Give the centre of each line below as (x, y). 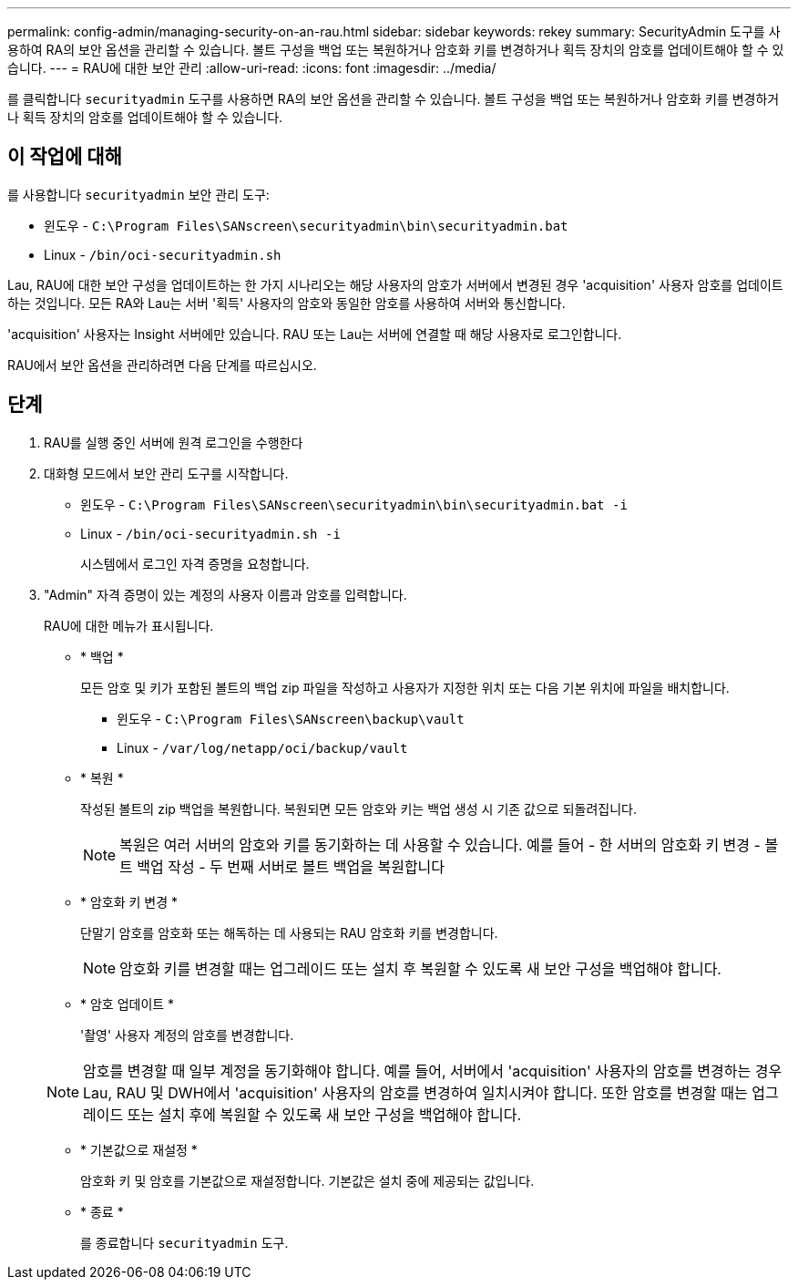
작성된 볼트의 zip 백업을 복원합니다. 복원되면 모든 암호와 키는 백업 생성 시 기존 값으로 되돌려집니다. (358, 808)
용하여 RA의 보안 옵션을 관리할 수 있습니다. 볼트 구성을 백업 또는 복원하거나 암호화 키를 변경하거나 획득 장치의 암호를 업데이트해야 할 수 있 (396, 50)
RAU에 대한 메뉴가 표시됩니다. (129, 625)
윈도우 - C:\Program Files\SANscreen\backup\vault (291, 718)
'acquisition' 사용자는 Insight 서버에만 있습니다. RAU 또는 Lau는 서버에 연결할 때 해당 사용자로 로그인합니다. (315, 334)
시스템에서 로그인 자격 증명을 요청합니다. (195, 563)
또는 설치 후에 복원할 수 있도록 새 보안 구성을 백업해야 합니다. (324, 1114)
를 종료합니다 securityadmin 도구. (184, 1242)
